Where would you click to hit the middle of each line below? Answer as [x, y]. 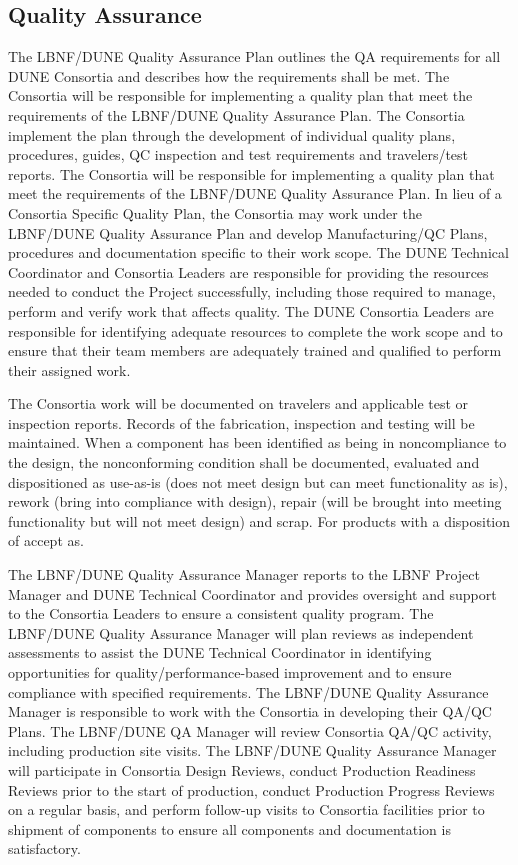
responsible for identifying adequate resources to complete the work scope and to [255, 330]
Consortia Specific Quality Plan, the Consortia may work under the [215, 212]
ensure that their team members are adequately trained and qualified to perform [255, 350]
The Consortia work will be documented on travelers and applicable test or [238, 403]
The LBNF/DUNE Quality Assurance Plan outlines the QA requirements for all [254, 56]
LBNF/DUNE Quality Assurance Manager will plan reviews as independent [241, 632]
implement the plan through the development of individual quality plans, [232, 134]
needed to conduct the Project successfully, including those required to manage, [252, 291]
